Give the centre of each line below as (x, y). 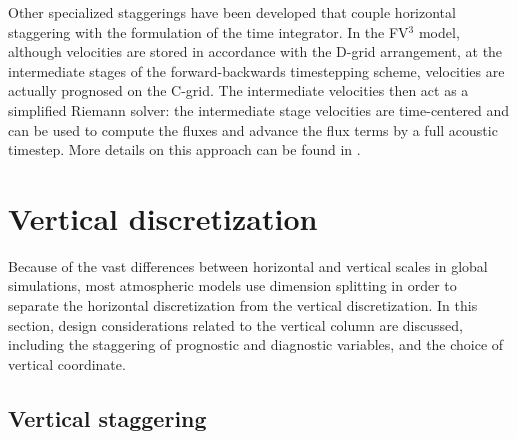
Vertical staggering (107, 417)
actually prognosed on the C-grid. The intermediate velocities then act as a (238, 90)
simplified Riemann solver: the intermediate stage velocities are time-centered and (259, 109)
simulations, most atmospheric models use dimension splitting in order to (232, 285)
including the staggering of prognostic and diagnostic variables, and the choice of (256, 344)
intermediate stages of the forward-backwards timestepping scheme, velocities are (256, 70)
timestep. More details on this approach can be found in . (184, 149)
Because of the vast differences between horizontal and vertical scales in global (248, 265)
